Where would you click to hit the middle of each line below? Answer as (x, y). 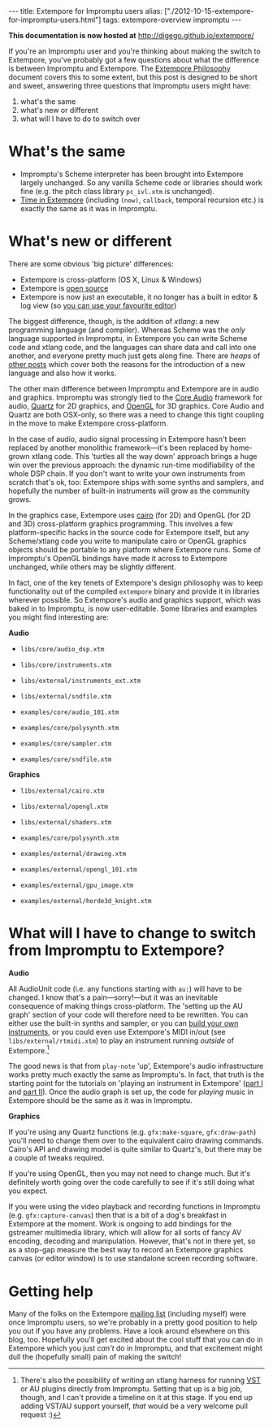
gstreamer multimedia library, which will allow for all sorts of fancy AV (125, 1233)
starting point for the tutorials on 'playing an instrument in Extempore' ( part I (136, 1083)
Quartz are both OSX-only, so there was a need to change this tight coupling (136, 414)
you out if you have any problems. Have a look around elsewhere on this (129, 1331)
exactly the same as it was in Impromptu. (89, 208)
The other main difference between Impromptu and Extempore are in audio (134, 388)
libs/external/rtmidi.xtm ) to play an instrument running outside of (121, 1040)
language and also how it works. (63, 373)
